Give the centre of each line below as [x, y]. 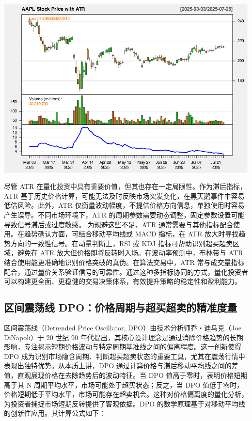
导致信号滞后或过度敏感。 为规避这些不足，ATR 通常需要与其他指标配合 [119, 224]
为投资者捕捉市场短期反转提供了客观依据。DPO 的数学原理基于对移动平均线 [125, 403]
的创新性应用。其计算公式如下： [55, 413]
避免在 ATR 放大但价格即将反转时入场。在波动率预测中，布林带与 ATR [130, 253]
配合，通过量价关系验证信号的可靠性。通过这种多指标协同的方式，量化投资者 [126, 272]
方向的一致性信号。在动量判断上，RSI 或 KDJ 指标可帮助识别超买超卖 [121, 243]
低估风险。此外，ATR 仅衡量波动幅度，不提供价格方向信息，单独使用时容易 [124, 205]
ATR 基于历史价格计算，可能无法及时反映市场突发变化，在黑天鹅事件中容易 [124, 195]
